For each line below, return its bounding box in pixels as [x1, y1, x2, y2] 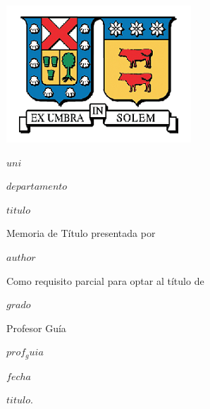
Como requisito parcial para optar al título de [6, 273, 204, 288]
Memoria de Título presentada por [6, 226, 156, 240]
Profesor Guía [6, 320, 66, 335]
